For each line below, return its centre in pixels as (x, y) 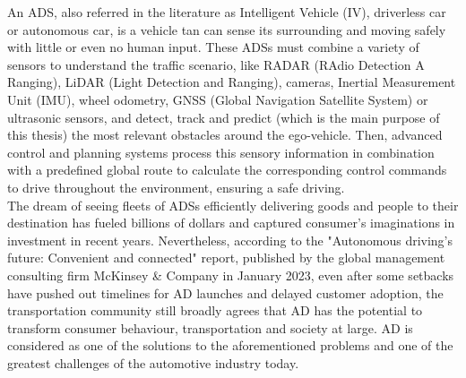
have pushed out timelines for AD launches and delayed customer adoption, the (225, 292)
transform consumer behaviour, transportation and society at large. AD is (210, 327)
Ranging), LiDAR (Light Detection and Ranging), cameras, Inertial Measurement (232, 82)
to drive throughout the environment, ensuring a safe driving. (176, 187)
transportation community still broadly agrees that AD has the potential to (215, 310)
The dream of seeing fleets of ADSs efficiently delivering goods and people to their (233, 205)
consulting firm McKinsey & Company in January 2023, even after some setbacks (231, 275)
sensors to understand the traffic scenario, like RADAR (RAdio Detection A (216, 64)
